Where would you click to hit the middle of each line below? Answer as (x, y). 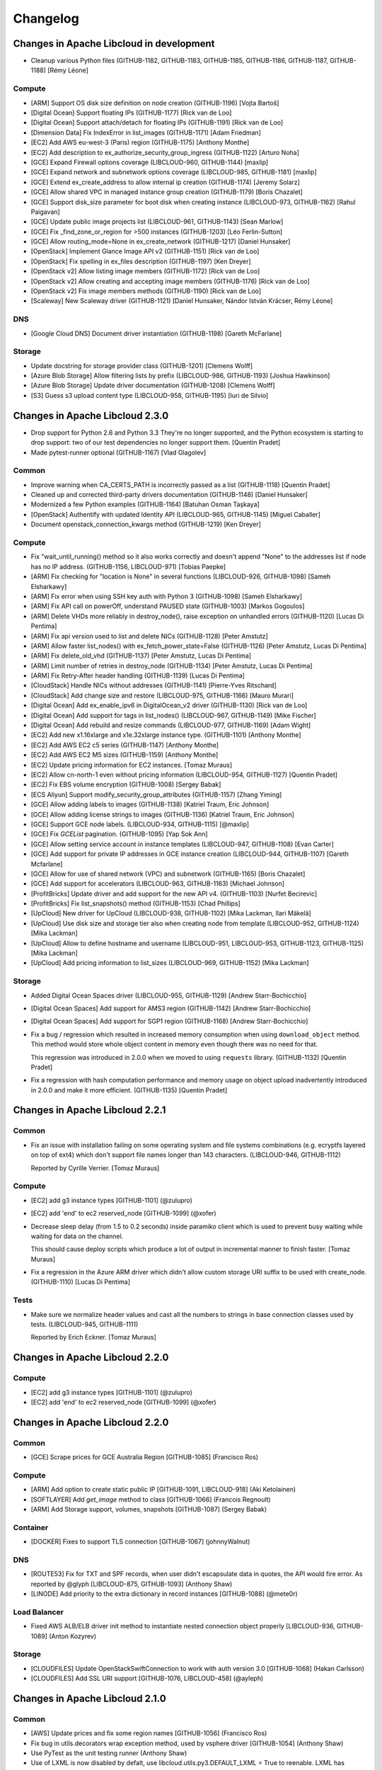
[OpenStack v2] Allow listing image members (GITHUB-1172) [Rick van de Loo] (145, 271)
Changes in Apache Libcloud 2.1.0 (89, 1698)
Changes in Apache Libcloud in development (114, 44)
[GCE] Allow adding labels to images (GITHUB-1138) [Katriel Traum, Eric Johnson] (150, 804)
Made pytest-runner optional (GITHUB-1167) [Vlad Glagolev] (118, 452)
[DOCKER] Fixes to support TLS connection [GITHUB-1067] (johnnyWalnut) (140, 1542)
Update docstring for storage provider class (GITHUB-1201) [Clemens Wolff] (142, 365)
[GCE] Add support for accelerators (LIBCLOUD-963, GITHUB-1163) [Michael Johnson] (158, 884)
